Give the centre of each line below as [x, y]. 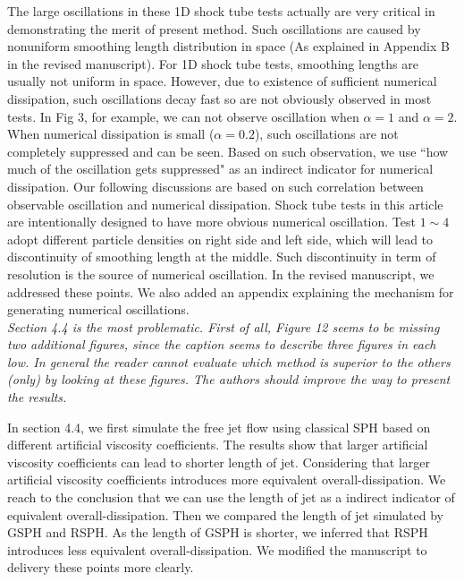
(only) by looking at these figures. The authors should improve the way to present [229, 379]
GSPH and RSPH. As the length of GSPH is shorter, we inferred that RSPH [218, 532]
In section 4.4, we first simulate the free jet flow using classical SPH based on [219, 427]
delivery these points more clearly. [101, 567]
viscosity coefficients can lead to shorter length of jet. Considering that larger [219, 462]
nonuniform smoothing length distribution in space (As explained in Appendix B [228, 46]
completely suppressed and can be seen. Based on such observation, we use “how [228, 151]
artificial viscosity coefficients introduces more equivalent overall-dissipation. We [227, 479]
